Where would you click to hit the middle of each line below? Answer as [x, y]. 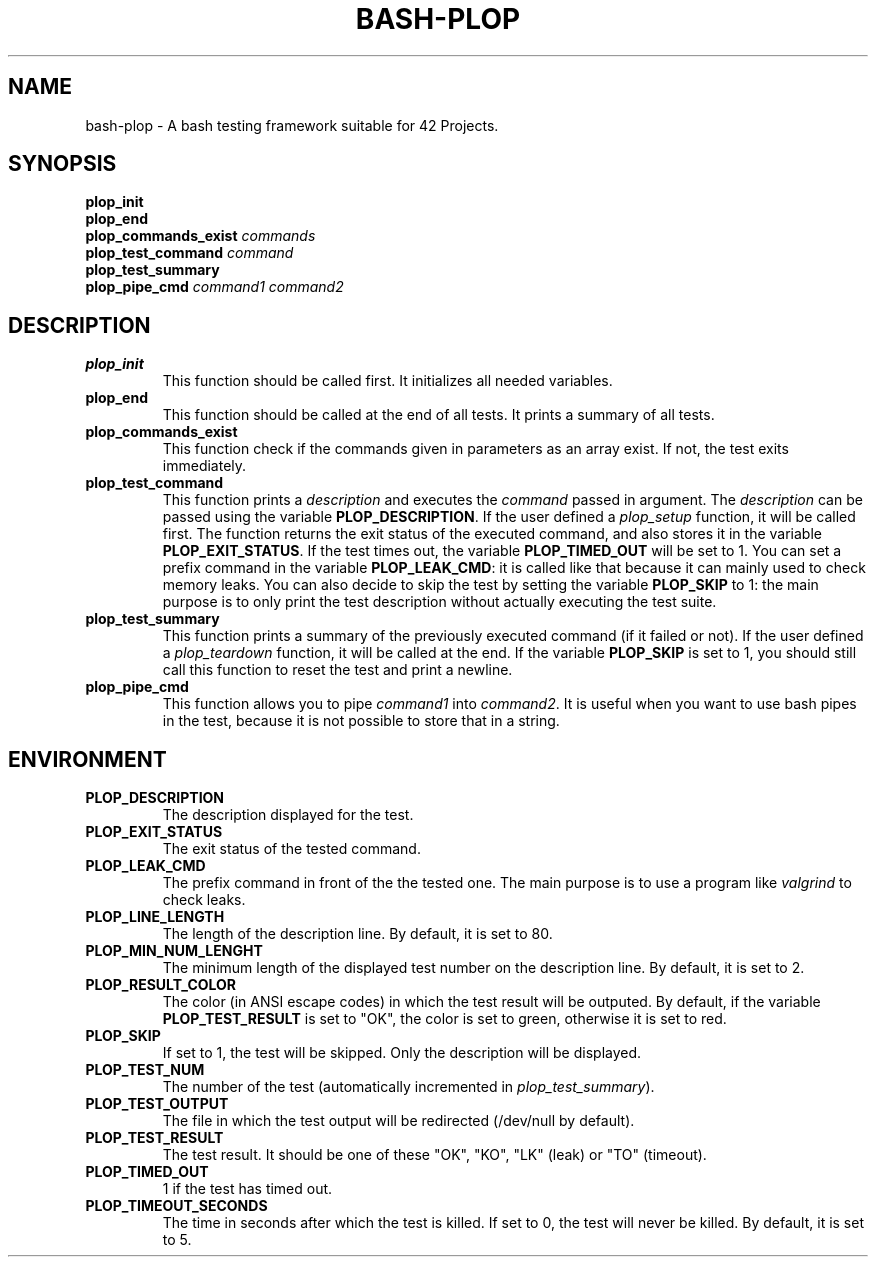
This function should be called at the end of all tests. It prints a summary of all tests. [438, 415]
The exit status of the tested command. [291, 849]
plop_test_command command [189, 253]
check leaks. [204, 900]
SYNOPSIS [62, 164]
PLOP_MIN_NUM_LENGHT [174, 951]
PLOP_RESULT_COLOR [161, 985]
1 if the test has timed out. [247, 1189]
